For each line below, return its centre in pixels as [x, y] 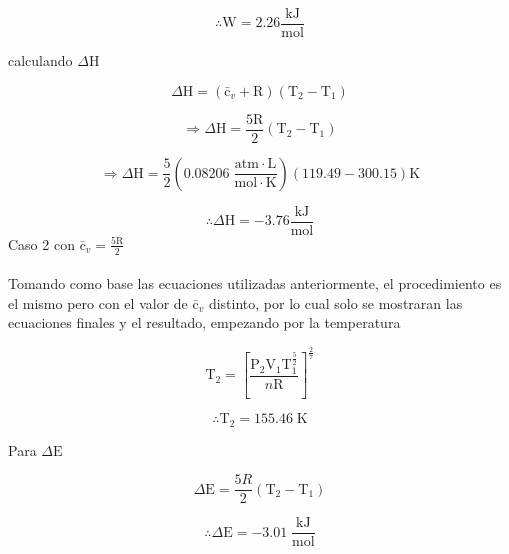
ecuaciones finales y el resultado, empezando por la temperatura [204, 322]
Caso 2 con [41, 243]
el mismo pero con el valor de [98, 302]
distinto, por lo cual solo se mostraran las [335, 302]
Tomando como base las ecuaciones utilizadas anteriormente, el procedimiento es [255, 283]
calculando [40, 60]
